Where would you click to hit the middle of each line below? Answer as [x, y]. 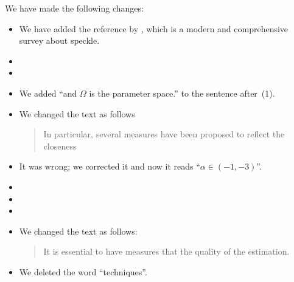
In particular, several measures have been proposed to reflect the [164, 134]
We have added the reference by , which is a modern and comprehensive [154, 28]
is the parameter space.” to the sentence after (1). [182, 93]
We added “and [48, 93]
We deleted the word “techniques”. [83, 271]
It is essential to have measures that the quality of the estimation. [166, 251]
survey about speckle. [59, 40]
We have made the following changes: [74, 8]
